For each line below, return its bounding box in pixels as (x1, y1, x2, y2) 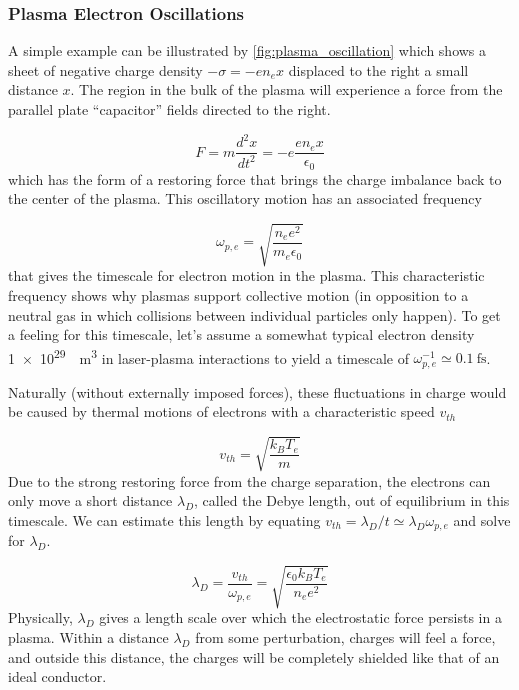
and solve (453, 509, 511, 530)
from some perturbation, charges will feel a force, (195, 626, 496, 647)
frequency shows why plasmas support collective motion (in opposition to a (8, 284, 469, 305)
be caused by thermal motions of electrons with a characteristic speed (8, 401, 435, 422)
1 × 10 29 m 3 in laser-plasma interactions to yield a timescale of (8, 344, 409, 368)
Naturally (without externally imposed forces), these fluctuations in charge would (8, 381, 507, 402)
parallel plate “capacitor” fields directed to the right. (8, 99, 331, 119)
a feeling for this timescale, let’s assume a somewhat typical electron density (8, 324, 475, 345)
